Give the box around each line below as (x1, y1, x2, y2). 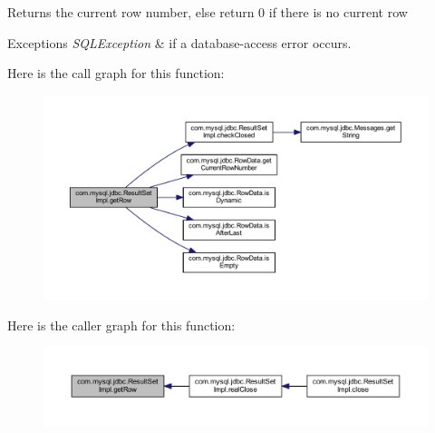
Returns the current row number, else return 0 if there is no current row (7, 3, 408, 21)
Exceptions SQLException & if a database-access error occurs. (7, 33, 352, 52)
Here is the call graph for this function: (7, 64, 225, 83)
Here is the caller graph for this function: (7, 315, 236, 334)
